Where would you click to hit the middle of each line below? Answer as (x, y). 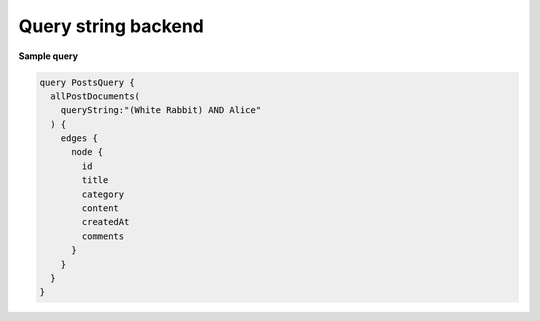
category (103, 194)
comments (103, 236)
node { (87, 152)
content (100, 208)
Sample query (48, 56)
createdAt (105, 222)
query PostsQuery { (87, 82)
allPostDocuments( (95, 96)
